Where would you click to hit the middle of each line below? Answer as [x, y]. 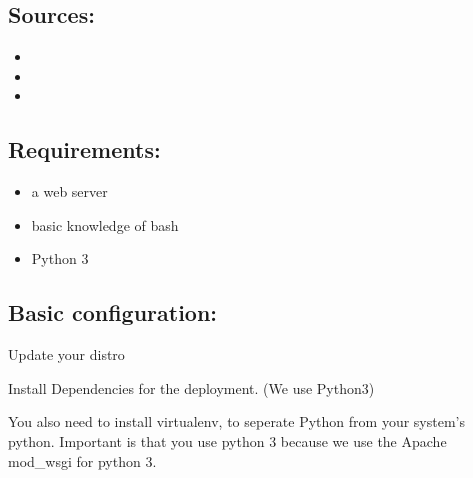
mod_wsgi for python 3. [82, 460]
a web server [69, 191]
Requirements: [84, 149]
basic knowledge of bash [105, 224]
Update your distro [66, 354]
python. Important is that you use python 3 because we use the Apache [227, 440]
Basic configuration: [113, 312]
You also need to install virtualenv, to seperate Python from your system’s [236, 421]
